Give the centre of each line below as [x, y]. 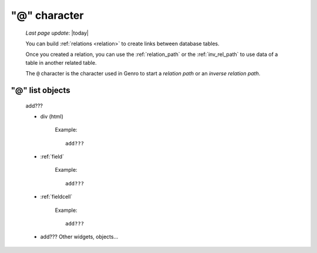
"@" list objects [41, 90]
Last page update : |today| [57, 33]
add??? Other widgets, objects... [79, 237]
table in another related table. [61, 62]
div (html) [52, 116]
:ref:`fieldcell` [56, 197]
